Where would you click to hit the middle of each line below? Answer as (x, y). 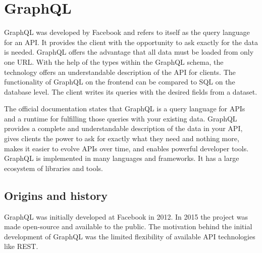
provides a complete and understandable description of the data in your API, (123, 128)
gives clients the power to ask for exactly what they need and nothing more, (122, 138)
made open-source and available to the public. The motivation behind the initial (128, 226)
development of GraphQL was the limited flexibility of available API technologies (130, 236)
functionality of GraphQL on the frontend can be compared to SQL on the (120, 82)
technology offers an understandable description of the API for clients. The (120, 72)
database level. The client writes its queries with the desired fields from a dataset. (131, 91)
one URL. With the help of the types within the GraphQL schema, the (114, 61)
